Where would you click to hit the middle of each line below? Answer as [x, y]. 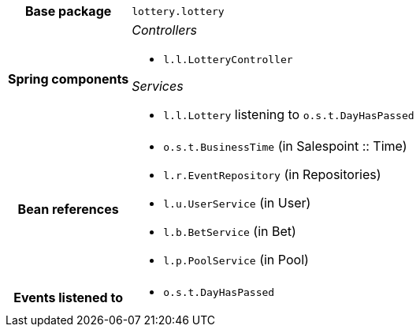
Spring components [69, 79]
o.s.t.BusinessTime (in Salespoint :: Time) [285, 146]
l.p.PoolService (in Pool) [236, 260]
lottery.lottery [178, 11]
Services [158, 86]
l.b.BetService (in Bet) [230, 231]
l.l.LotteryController [228, 60]
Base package [68, 11]
